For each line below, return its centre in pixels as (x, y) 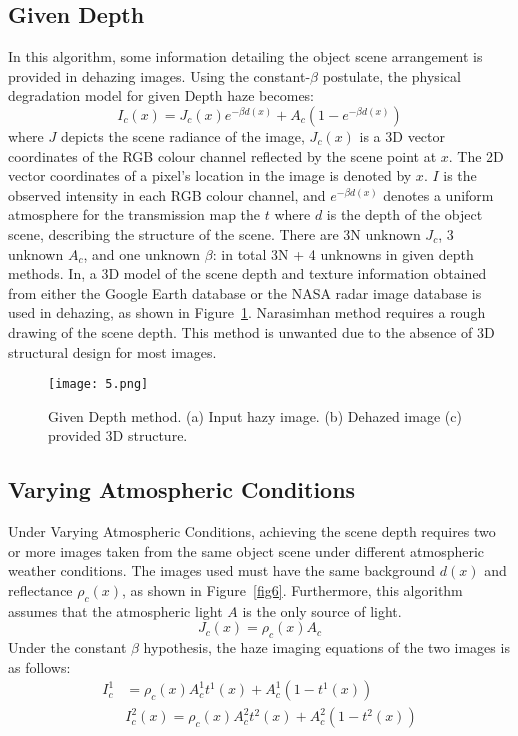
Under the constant (67, 647)
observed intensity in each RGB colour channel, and (167, 194)
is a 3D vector (402, 135)
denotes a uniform (438, 194)
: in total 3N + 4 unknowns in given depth (343, 253)
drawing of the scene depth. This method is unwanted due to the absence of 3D (251, 331)
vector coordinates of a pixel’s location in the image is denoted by (210, 175)
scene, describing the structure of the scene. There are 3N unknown (214, 233)
